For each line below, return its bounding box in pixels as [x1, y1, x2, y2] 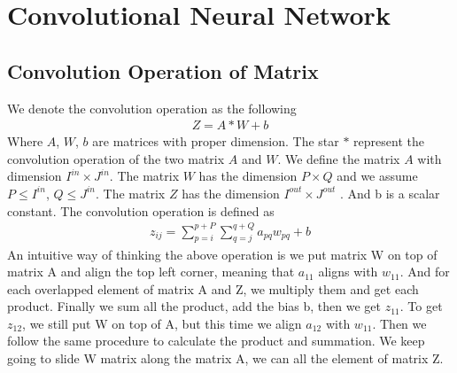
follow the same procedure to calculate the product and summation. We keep [7, 331, 425, 350]
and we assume [337, 167, 418, 185]
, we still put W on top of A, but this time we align [22, 314, 302, 332]
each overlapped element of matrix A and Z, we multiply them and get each [7, 279, 419, 298]
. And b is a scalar [339, 183, 440, 202]
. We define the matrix [277, 149, 400, 167]
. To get [399, 297, 443, 315]
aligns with [318, 262, 378, 281]
